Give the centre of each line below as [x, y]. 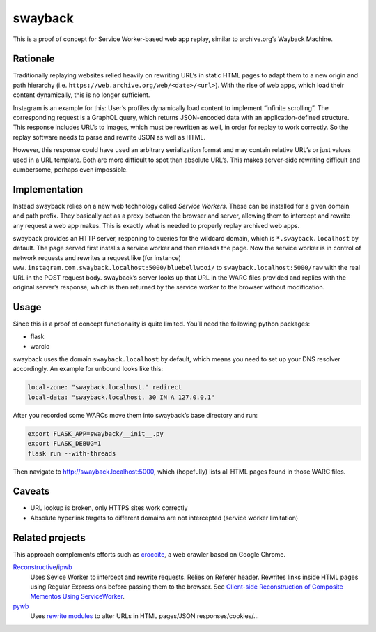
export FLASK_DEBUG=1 [64, 444]
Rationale [34, 59]
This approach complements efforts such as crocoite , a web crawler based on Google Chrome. [149, 554]
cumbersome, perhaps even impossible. [70, 169]
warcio [40, 346]
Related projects [49, 537]
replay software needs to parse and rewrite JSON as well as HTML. [109, 137]
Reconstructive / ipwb [42, 567]
